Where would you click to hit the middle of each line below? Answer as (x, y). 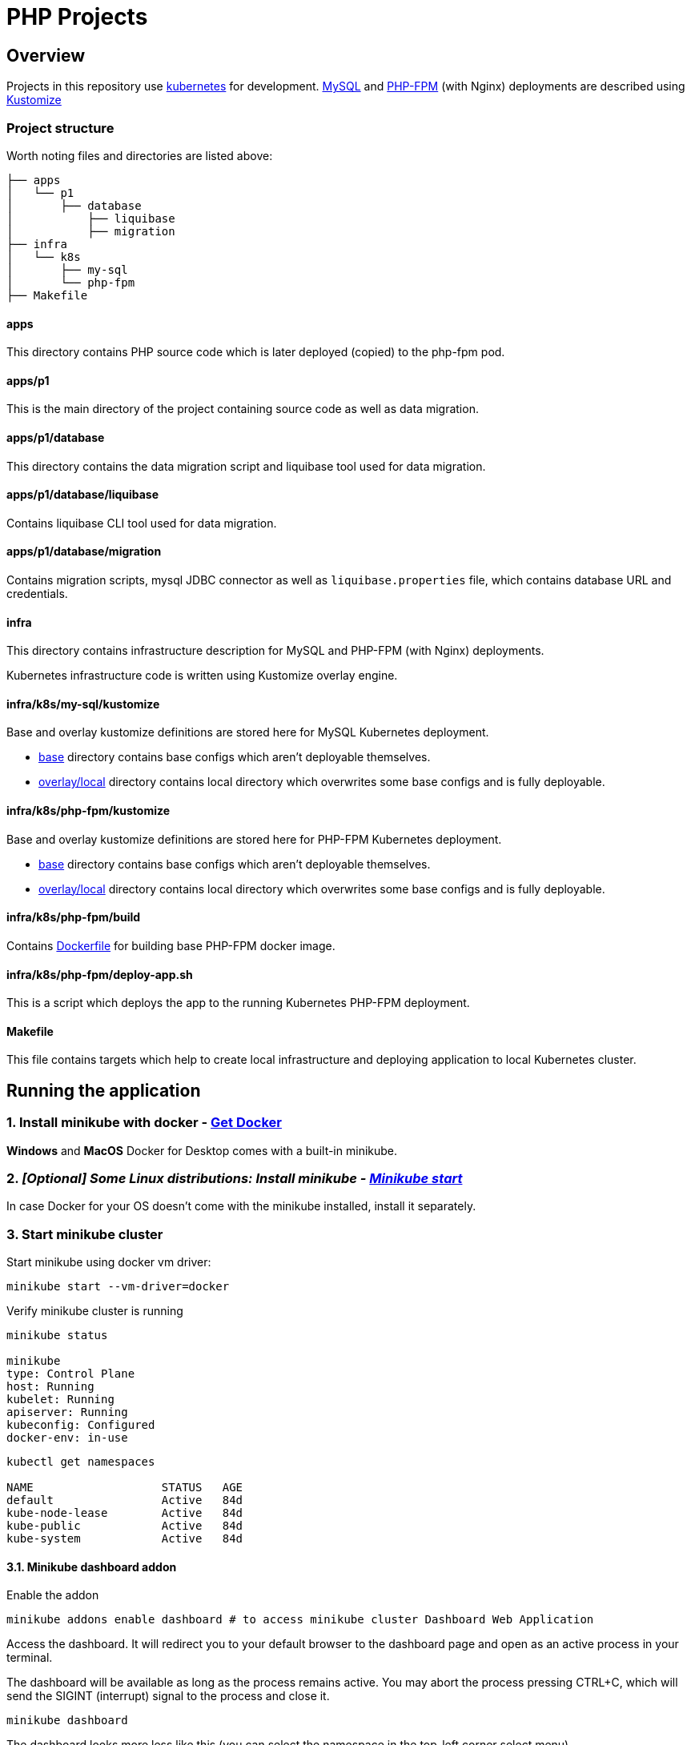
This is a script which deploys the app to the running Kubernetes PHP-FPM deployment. (238, 1003)
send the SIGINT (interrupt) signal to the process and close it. (168, 1696)
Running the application (104, 1090)
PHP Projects (77, 17)
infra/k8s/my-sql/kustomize (83, 704)
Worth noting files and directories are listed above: (140, 155)
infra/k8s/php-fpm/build (74, 917)
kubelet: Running (60, 1400)
